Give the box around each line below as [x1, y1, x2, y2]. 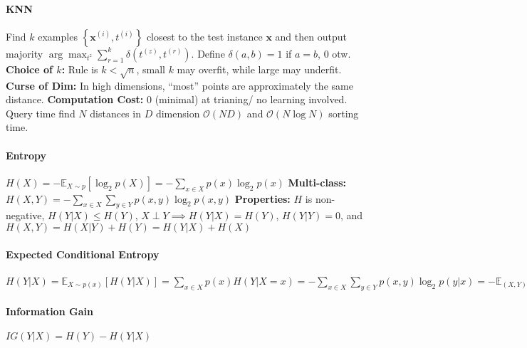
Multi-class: [288, 174, 346, 189]
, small [136, 61, 165, 76]
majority [6, 46, 43, 60]
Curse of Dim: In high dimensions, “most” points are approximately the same [6, 78, 353, 93]
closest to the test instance [146, 28, 263, 43]
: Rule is [61, 61, 98, 76]
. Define [191, 46, 225, 60]
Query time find [6, 105, 75, 120]
